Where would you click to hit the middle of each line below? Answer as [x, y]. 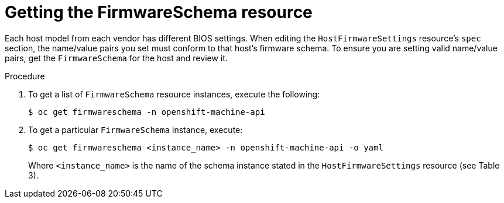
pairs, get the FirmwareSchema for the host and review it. [116, 58]
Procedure [25, 76]
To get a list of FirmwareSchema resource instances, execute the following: [174, 94]
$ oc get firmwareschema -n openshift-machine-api [147, 112]
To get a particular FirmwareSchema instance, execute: [136, 129]
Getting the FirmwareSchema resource [159, 12]
